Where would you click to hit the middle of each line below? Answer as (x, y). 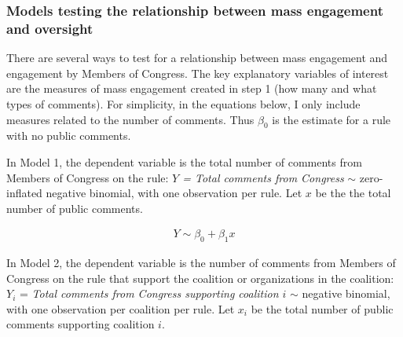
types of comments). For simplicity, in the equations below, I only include (183, 103)
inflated (24, 193)
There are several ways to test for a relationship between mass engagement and (197, 58)
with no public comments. (69, 136)
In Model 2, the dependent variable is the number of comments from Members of (201, 263)
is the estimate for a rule (332, 119)
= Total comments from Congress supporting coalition (149, 293)
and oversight (50, 28)
